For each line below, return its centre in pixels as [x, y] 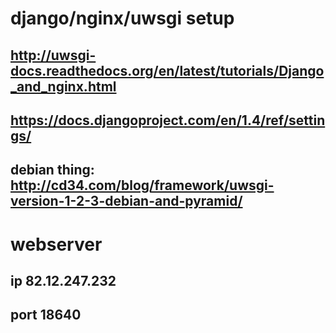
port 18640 [46, 315]
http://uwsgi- [53, 55]
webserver [56, 244]
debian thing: [52, 170]
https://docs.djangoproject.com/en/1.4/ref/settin [168, 120]
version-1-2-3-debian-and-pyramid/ [126, 201]
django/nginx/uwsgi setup [122, 18]
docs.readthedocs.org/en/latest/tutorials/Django [167, 70]
